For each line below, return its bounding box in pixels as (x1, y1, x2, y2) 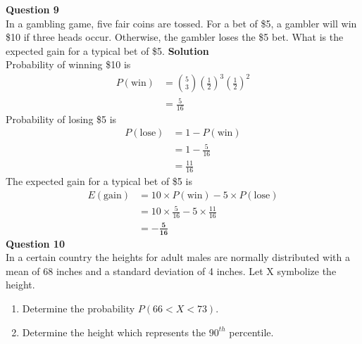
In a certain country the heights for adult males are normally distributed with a (6, 250, 350, 265)
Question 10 (6, 236, 65, 250)
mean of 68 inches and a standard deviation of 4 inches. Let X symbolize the (6, 263, 337, 278)
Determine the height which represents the (22, 324, 206, 339)
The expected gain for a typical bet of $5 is (6, 174, 192, 189)
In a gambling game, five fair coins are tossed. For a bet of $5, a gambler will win (6, 15, 357, 30)
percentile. (229, 324, 274, 339)
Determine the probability (22, 301, 135, 315)
